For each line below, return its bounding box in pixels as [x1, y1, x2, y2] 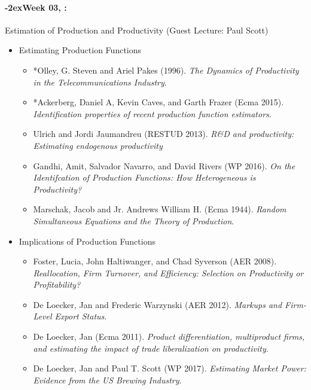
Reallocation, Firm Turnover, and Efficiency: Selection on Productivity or [33, 266, 304, 279]
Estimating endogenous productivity [33, 139, 163, 151]
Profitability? [33, 278, 81, 291]
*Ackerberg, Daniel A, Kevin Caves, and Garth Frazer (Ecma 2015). [33, 96, 284, 108]
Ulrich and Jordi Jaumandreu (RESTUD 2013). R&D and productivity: [33, 127, 294, 140]
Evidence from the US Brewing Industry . [33, 373, 182, 386]
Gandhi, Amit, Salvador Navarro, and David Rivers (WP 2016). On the [33, 159, 295, 172]
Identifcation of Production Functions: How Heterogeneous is [33, 171, 256, 184]
